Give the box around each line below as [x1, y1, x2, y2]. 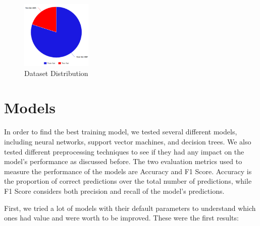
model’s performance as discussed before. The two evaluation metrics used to [4, 156, 242, 167]
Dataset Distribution [24, 67, 88, 78]
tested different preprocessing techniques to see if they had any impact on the [4, 146, 244, 157]
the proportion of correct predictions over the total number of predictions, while [4, 176, 252, 186]
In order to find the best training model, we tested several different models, [4, 126, 237, 137]
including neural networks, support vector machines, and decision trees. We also [4, 136, 251, 146]
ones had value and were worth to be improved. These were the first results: [4, 212, 239, 223]
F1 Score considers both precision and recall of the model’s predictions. [4, 185, 225, 196]
